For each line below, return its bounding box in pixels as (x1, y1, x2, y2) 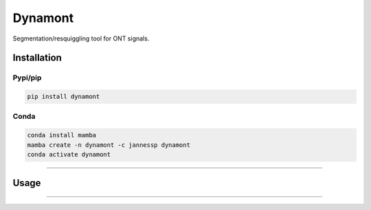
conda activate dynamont (27, 151, 111, 159)
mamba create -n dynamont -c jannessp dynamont (27, 141, 190, 149)
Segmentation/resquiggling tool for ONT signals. (12, 34, 150, 43)
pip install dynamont (27, 93, 100, 101)
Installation (12, 52, 62, 64)
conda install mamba (27, 131, 96, 139)
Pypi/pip (12, 73, 42, 82)
